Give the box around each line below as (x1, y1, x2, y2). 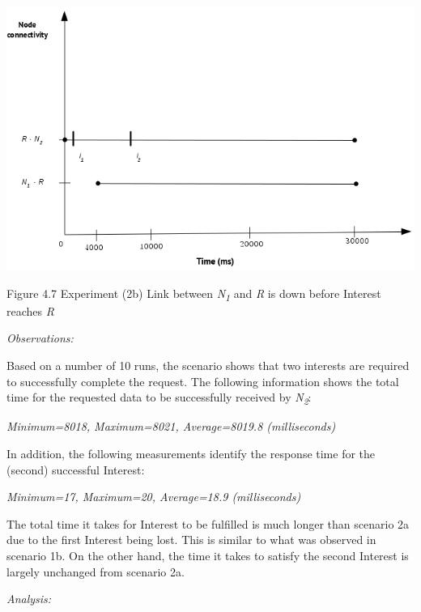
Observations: (6, 329, 74, 346)
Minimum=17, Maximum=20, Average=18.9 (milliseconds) (6, 488, 301, 505)
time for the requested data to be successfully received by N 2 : (6, 389, 312, 408)
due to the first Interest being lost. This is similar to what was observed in (6, 531, 376, 548)
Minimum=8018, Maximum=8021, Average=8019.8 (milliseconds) (6, 418, 336, 435)
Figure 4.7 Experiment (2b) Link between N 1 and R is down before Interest (6, 284, 381, 304)
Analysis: (6, 590, 52, 607)
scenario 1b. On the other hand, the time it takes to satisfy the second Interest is (6, 546, 409, 563)
